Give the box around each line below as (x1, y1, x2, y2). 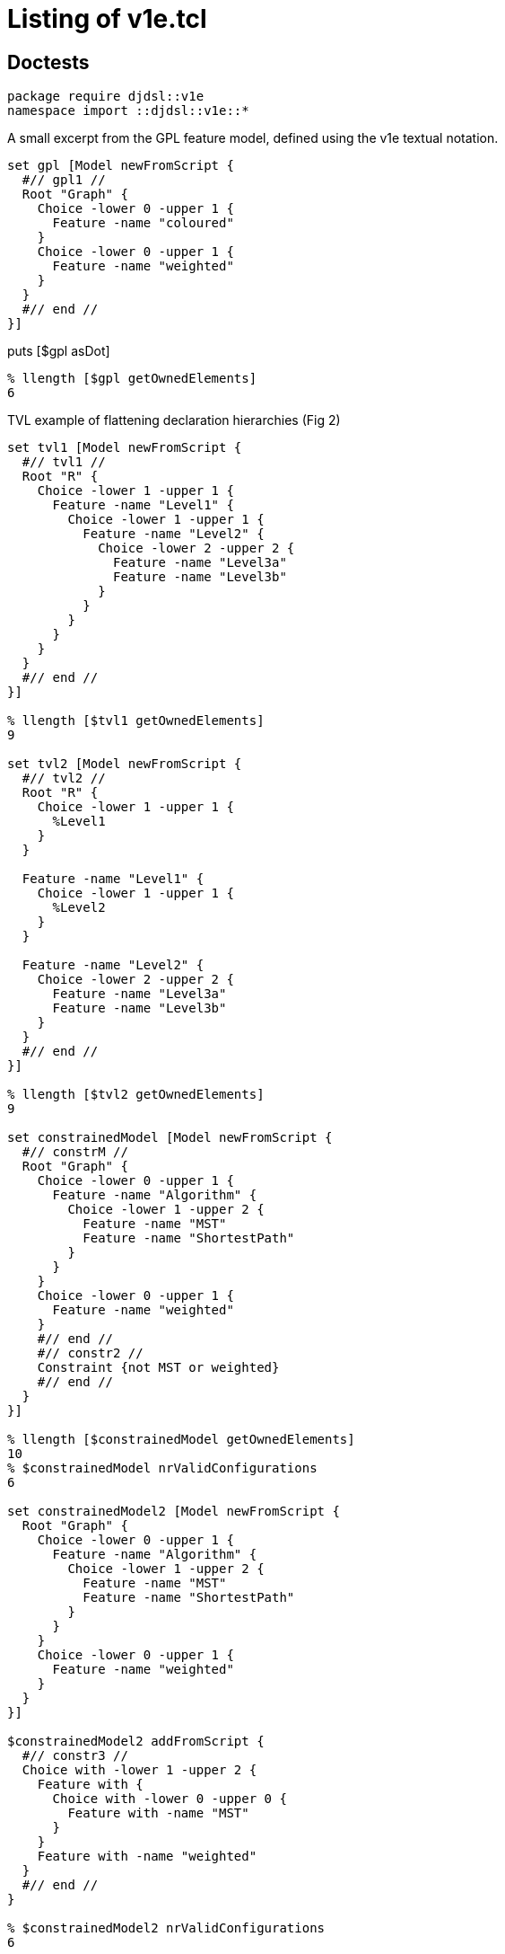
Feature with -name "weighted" (37, 1849, 257, 1864)
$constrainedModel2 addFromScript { (7, 1734, 265, 1749)
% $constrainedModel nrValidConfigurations (7, 1461, 318, 1476)
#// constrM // (22, 1145, 128, 1160)
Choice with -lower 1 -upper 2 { (22, 1763, 257, 1778)
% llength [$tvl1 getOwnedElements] (7, 713, 265, 729)
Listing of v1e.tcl (7, 4, 207, 34)
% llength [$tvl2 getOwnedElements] (7, 1087, 265, 1102)
